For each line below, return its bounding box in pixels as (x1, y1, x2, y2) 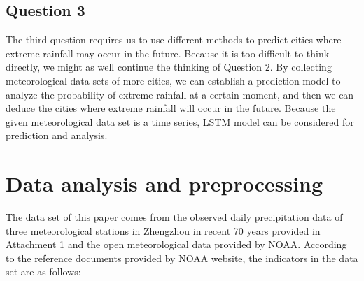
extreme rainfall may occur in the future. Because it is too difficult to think (6, 45, 330, 60)
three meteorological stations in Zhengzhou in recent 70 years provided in (6, 223, 321, 238)
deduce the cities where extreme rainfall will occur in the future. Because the (6, 101, 336, 115)
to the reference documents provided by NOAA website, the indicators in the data (6, 250, 358, 265)
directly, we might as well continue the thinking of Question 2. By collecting (6, 59, 332, 74)
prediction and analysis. (6, 128, 108, 143)
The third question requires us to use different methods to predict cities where (6, 32, 342, 47)
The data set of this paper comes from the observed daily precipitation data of (6, 210, 343, 224)
